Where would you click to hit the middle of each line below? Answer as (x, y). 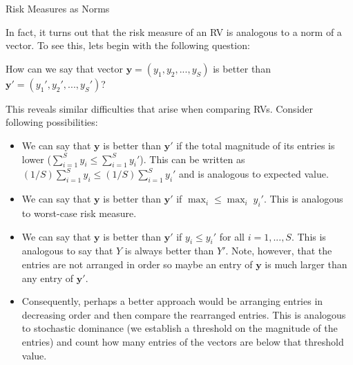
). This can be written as (192, 159)
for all (232, 236)
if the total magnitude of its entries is (256, 145)
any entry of (48, 278)
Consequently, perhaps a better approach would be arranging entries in (172, 301)
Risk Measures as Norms (58, 8)
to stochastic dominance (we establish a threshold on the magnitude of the (180, 328)
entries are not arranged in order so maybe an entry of (137, 264)
